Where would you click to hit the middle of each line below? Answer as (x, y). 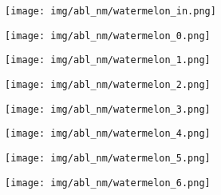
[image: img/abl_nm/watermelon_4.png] (108, 134)
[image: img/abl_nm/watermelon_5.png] (108, 158)
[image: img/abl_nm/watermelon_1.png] (108, 60)
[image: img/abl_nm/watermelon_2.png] (108, 84)
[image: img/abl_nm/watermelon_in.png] (110, 11)
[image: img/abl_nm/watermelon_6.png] (108, 183)
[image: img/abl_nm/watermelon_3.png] (108, 109)
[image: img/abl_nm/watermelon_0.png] (108, 36)
